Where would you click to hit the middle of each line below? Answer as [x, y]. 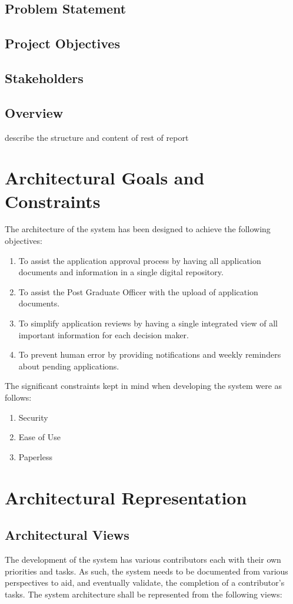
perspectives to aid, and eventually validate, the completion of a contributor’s [145, 582]
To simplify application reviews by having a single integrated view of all [148, 323]
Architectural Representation [126, 497]
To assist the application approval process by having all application [140, 260]
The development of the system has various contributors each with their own [143, 559]
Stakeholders [44, 77]
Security [33, 417]
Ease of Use [39, 437]
